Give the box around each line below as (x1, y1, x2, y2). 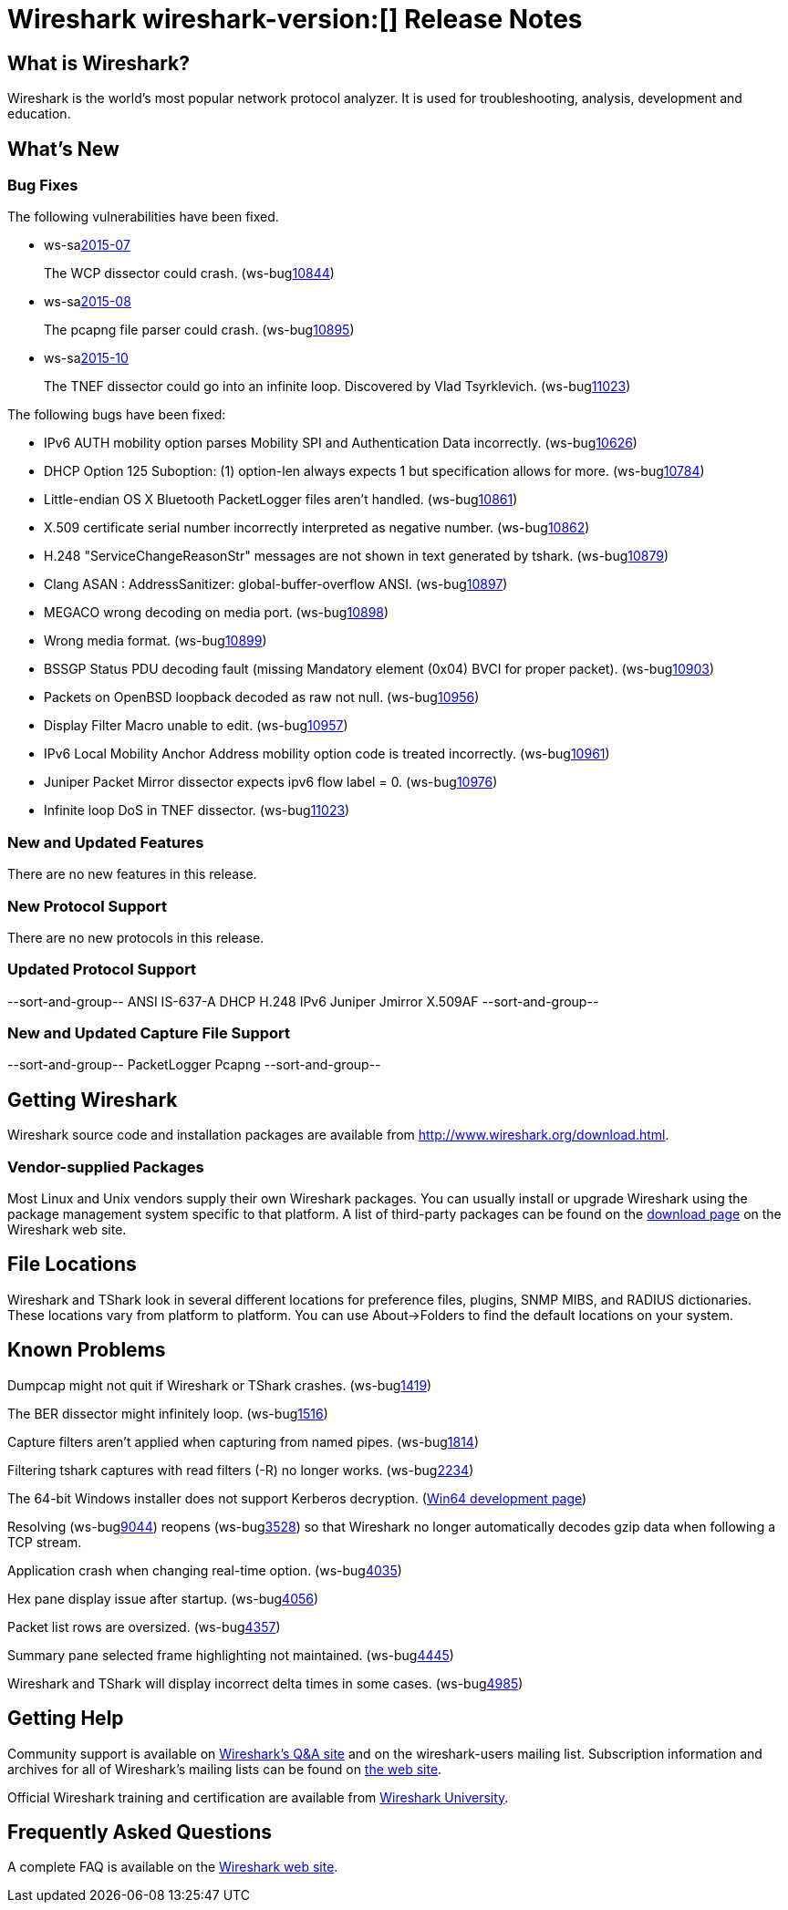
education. (7, 106, 71, 122)
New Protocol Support (7, 896, 168, 915)
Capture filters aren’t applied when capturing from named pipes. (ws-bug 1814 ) (7, 1433, 480, 1450)
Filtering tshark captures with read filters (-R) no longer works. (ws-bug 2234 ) (7, 1461, 474, 1478)
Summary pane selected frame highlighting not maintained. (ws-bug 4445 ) (7, 1647, 454, 1663)
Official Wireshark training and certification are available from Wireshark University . (7, 1789, 509, 1805)
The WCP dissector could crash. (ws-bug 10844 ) (44, 265, 335, 282)
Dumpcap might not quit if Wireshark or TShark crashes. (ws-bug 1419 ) (7, 1377, 432, 1393)
